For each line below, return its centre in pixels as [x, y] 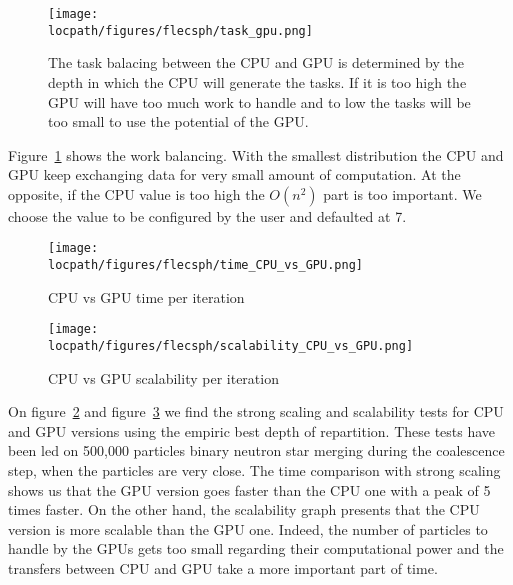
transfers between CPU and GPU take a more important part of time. [223, 568]
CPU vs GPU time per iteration [146, 296]
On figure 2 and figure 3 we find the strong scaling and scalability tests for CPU [256, 411]
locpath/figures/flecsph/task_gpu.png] [180, 30]
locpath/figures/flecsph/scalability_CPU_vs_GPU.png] [231, 346]
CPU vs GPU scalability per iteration [163, 377]
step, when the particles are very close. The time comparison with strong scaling [254, 470]
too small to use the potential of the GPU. [178, 121]
